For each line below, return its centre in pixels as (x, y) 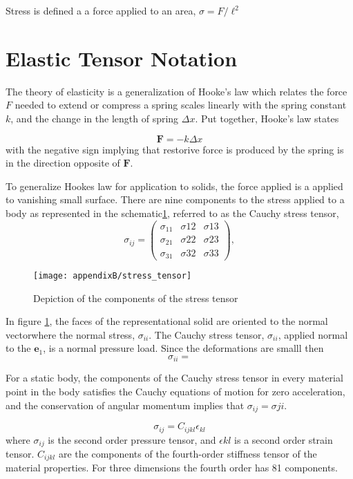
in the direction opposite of (63, 163)
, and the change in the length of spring (95, 118)
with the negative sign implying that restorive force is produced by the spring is (175, 149)
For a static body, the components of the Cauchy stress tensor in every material (174, 378)
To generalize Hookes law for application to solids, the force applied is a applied (174, 186)
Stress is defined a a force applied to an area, (101, 10)
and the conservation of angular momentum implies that (125, 405)
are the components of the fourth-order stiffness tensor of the (188, 454)
